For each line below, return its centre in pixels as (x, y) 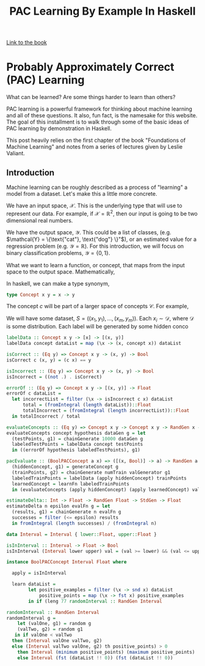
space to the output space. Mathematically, (61, 272)
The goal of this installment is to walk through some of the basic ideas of (98, 122)
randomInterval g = (31, 618)
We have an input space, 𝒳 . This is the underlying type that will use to (94, 205)
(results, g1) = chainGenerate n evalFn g (67, 512)
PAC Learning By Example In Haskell (103, 11)
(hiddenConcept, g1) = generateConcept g (65, 467)
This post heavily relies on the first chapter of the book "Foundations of (96, 140)
